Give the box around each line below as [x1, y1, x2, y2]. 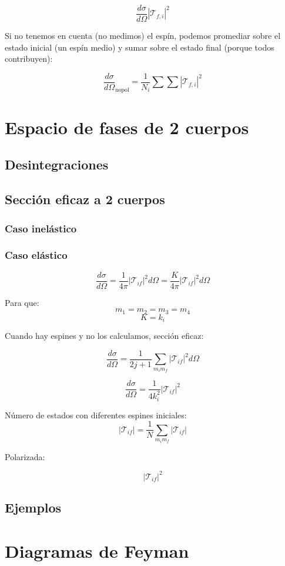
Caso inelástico [5, 221, 77, 235]
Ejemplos [5, 498, 62, 517]
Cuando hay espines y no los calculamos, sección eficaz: [5, 329, 204, 342]
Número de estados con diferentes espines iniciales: [5, 408, 187, 421]
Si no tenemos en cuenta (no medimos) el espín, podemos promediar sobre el [5, 29, 281, 42]
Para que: [5, 296, 39, 308]
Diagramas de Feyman [5, 538, 189, 562]
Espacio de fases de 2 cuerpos [5, 115, 249, 139]
